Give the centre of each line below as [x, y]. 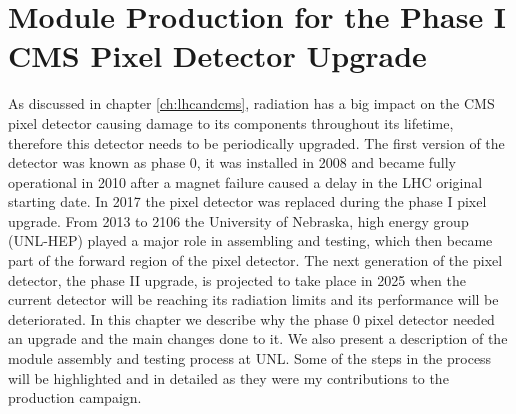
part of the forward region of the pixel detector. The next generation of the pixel [255, 260]
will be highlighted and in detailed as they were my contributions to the [228, 377]
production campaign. [75, 397]
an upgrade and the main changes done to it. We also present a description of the [258, 338]
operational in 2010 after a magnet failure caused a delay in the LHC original [245, 181]
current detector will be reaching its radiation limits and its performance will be [253, 299]
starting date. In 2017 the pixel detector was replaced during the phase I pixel [247, 201]
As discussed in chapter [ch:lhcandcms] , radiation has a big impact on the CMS [251, 103]
